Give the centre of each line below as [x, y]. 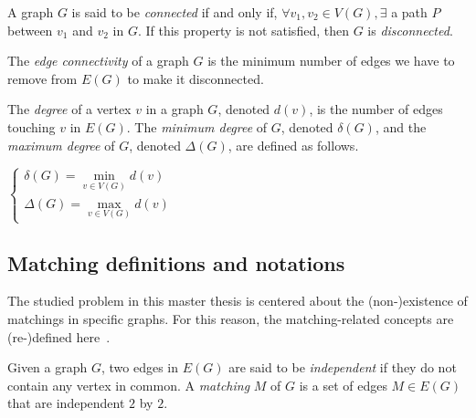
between [30, 30]
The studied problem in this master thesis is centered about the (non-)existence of [238, 301]
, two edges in [140, 367]
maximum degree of [61, 145]
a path [409, 12]
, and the [401, 126]
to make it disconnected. [196, 78]
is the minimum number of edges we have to [331, 61]
